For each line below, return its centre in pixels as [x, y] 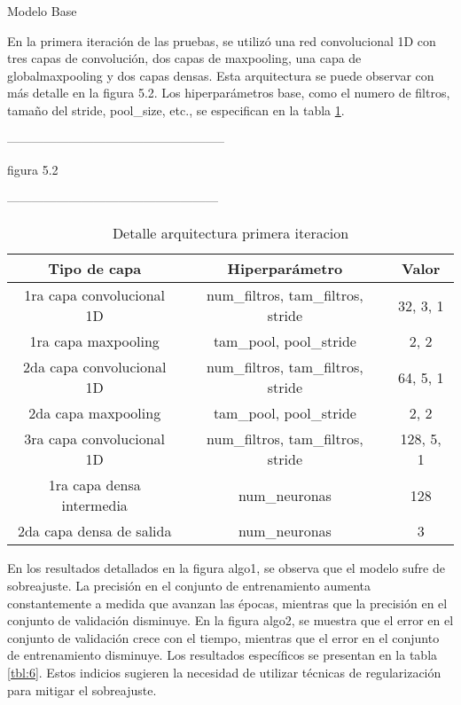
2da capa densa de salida [94, 531]
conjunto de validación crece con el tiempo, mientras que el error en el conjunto [223, 637]
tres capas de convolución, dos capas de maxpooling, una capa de [184, 58]
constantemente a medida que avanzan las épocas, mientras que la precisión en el [227, 603]
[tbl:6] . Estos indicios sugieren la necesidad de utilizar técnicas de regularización [224, 672]
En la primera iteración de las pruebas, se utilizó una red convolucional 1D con [222, 40]
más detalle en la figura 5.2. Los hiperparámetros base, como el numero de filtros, [229, 93]
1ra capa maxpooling [94, 341]
